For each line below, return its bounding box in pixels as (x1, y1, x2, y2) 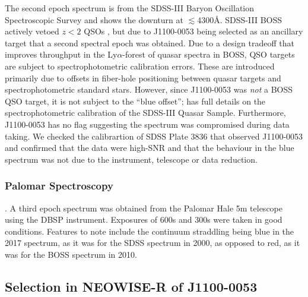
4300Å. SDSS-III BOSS (197, 13, 282, 26)
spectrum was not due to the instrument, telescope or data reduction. (5, 153, 258, 165)
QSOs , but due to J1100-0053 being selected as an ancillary (84, 25, 303, 37)
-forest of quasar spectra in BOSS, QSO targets (122, 48, 295, 61)
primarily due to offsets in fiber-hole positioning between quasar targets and (5, 71, 281, 84)
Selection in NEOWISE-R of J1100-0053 (5, 277, 258, 295)
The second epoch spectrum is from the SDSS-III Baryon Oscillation (5, 2, 255, 14)
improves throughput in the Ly (5, 48, 118, 61)
